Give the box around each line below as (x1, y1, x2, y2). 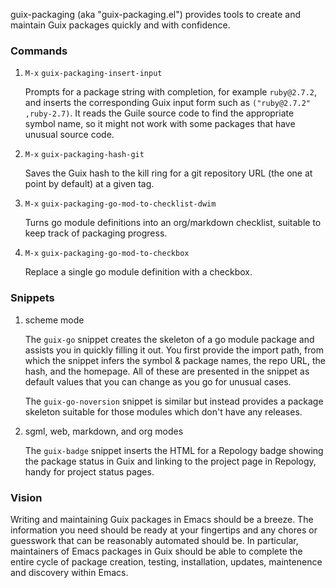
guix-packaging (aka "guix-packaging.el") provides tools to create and (10, 9, 302, 20)
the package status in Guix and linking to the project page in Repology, (24, 455, 317, 467)
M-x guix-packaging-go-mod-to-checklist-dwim (24, 199, 217, 209)
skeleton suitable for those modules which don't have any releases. (24, 405, 303, 418)
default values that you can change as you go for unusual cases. (24, 375, 292, 388)
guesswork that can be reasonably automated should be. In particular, (10, 534, 299, 546)
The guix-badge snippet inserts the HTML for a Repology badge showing (24, 444, 324, 456)
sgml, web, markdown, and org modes (24, 425, 184, 437)
